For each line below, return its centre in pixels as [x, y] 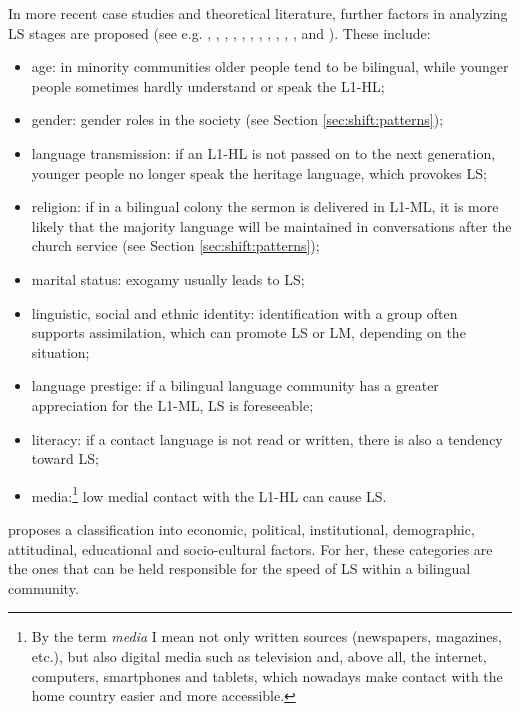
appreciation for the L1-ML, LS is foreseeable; [172, 404]
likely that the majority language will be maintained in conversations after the [271, 225]
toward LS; [65, 458]
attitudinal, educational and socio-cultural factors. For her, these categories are [250, 548]
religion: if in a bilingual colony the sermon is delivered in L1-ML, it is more [265, 206]
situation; [60, 351]
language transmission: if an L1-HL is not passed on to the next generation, [263, 152]
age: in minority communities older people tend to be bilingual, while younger [270, 66]
